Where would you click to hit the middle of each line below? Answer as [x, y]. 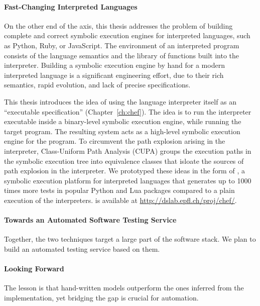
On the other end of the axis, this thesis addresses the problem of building [118, 25]
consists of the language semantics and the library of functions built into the [122, 55]
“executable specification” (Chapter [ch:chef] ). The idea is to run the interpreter [128, 111]
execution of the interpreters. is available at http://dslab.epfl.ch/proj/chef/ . [120, 200]
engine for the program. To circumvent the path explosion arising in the [115, 141]
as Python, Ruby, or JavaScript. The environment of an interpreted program [122, 45]
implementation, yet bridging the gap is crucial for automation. [101, 297]
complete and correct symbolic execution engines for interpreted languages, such [127, 35]
